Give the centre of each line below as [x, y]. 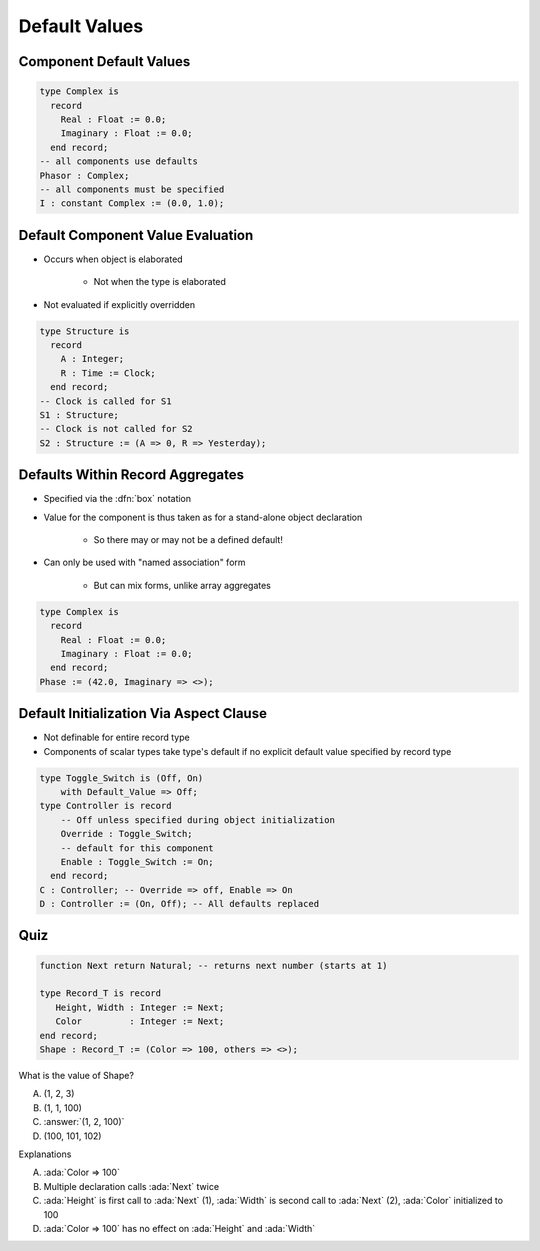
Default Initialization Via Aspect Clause [142, 713]
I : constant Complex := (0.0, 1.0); [132, 203]
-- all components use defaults [119, 161]
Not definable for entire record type [116, 737]
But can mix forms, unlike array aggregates [182, 585]
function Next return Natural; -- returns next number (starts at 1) [213, 965]
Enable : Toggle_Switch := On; [137, 861]
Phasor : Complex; [84, 175]
